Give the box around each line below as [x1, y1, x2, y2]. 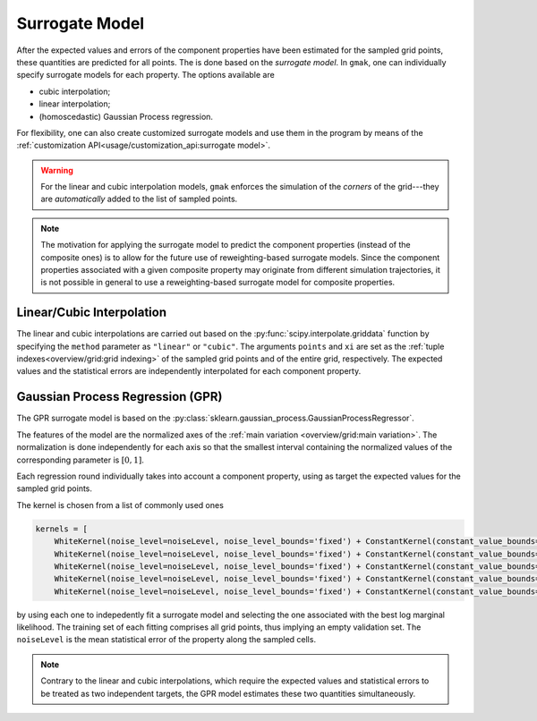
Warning [40, 165, 73, 175]
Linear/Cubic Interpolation [16, 305, 167, 320]
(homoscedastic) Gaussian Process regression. [38, 111, 214, 122]
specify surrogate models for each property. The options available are [16, 70, 275, 81]
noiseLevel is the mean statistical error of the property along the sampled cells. [16, 634, 317, 645]
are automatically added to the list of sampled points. [40, 193, 238, 205]
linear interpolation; [38, 98, 111, 109]
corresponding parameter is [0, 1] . [16, 454, 145, 465]
